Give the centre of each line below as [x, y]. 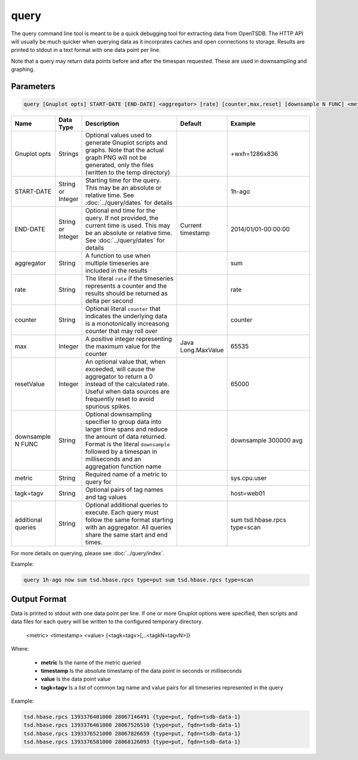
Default [191, 124]
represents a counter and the [126, 286]
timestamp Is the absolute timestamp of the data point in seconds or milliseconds [141, 670]
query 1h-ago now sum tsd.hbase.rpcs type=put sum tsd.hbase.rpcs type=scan [138, 580]
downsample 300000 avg [267, 441]
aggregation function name [124, 467]
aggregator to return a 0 [119, 377]
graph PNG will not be [116, 158]
